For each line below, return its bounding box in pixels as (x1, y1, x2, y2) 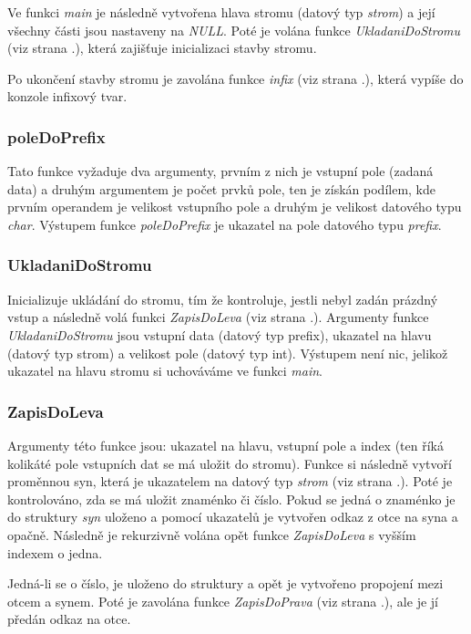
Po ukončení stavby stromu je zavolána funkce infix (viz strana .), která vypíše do (7, 68, 464, 88)
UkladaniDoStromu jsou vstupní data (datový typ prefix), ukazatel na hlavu (7, 325, 432, 344)
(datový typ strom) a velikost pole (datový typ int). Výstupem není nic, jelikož (7, 343, 448, 362)
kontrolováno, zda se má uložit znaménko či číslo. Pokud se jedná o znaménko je (7, 489, 456, 508)
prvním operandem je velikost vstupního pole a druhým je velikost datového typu (7, 197, 462, 216)
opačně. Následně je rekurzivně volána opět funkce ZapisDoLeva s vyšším (7, 525, 416, 544)
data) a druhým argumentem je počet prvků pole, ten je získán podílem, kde (7, 179, 435, 198)
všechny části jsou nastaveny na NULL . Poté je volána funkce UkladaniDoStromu (7, 20, 461, 39)
